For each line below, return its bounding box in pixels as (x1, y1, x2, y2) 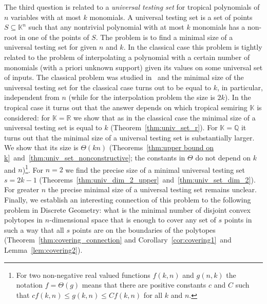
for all (143, 289, 163, 300)
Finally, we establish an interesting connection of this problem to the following (4, 194, 251, 205)
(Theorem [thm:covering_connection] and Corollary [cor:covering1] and (4, 234, 232, 245)
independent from (4, 92, 60, 103)
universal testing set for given (4, 42, 97, 52)
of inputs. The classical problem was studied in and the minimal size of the (4, 72, 244, 83)
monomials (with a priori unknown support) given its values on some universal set (4, 62, 263, 72)
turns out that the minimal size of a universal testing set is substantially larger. (4, 132, 255, 143)
